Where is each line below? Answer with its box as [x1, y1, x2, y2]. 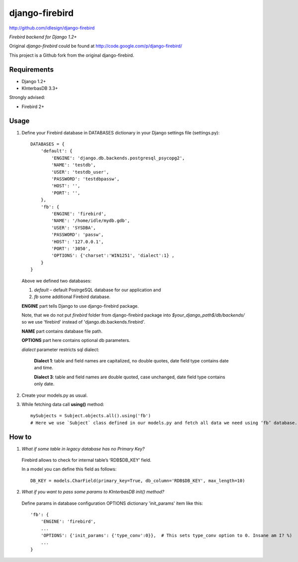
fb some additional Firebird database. [34, 294, 111, 300]
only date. [34, 381, 55, 387]
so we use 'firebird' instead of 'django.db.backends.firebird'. [21, 319, 146, 325]
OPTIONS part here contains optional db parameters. [21, 337, 131, 343]
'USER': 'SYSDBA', [51, 225, 96, 230]
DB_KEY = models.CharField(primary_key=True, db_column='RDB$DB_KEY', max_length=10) [30, 478, 245, 483]
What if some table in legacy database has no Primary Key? [21, 446, 145, 451]
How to [9, 433, 32, 441]
